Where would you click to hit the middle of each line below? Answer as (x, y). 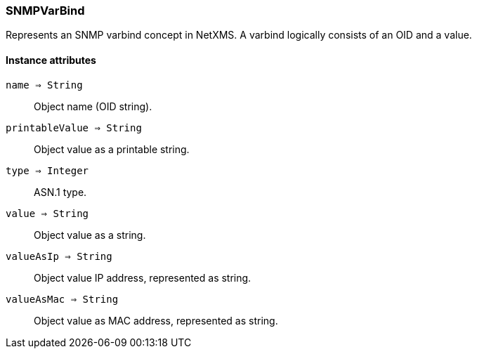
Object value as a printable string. (112, 149)
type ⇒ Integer (47, 170)
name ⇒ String (44, 85)
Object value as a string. (90, 235)
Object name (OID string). (93, 106)
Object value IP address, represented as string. (143, 277)
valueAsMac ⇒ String (62, 299)
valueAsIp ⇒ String (59, 256)
